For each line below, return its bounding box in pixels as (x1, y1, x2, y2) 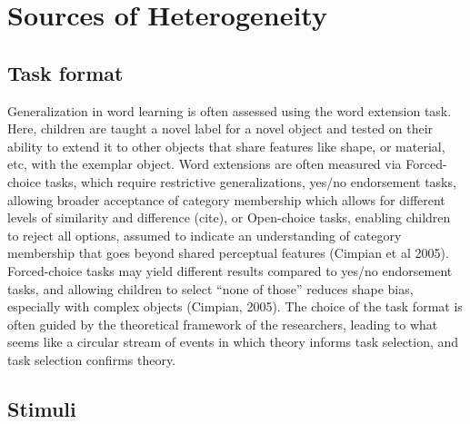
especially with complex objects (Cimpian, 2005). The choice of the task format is (7, 297, 463, 316)
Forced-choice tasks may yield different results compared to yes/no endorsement (7, 261, 453, 280)
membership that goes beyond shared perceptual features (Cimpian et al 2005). (7, 243, 449, 262)
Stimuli (7, 394, 76, 422)
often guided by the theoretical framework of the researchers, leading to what (7, 314, 438, 333)
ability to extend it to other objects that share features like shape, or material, (7, 136, 445, 155)
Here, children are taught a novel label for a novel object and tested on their (7, 119, 434, 138)
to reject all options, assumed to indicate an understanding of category (7, 225, 402, 244)
